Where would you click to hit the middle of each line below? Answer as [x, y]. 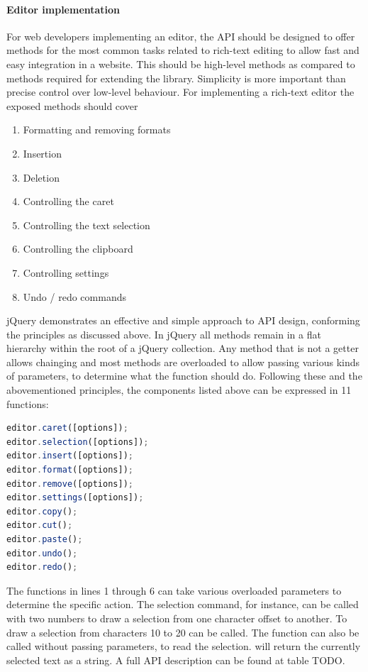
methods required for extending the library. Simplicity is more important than [176, 78]
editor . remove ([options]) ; [70, 484]
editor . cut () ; [40, 525]
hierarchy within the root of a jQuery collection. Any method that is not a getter [183, 348]
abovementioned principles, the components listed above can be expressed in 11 [179, 390]
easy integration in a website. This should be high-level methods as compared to [181, 64]
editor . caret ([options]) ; [67, 428]
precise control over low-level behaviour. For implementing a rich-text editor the [180, 92]
